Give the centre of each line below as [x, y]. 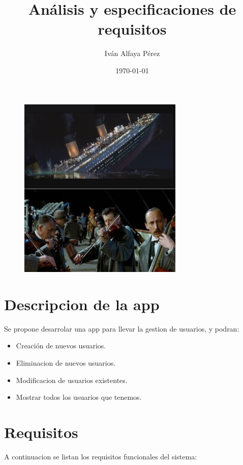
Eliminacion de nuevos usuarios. [66, 363]
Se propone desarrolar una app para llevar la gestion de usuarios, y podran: [122, 328]
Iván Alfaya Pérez [132, 53]
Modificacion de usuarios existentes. [72, 380]
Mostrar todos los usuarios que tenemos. [79, 397]
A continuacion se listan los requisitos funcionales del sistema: [101, 456]
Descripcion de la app [82, 304]
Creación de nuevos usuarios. [61, 346]
